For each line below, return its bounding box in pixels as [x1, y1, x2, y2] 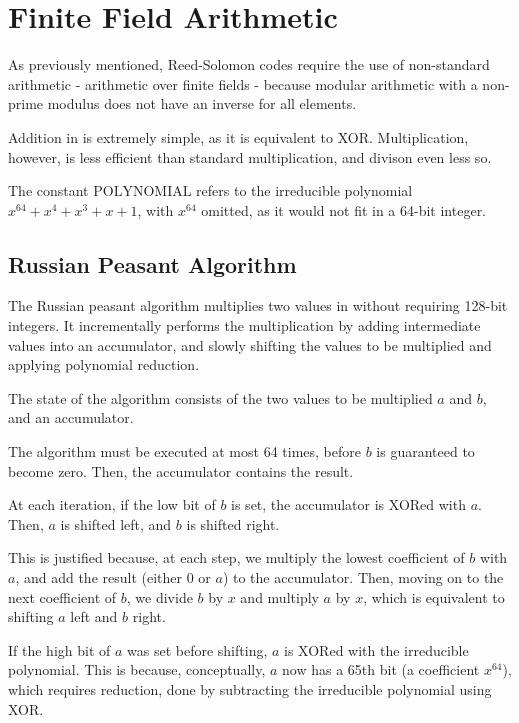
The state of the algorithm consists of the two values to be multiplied [8, 387, 433, 408]
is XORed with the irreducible [284, 639, 469, 660]
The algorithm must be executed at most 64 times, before [8, 441, 361, 462]
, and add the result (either [15, 567, 183, 588]
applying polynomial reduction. [8, 354, 200, 375]
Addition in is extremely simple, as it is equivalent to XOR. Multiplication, [8, 126, 469, 147]
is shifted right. [186, 513, 280, 534]
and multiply [240, 586, 319, 607]
